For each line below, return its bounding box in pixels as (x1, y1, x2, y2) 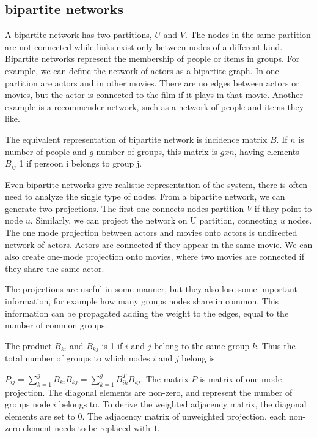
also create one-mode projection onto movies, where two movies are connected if (5, 250, 304, 263)
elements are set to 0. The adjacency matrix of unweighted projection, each (5, 409, 286, 422)
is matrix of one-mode (199, 372, 282, 385)
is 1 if (101, 339, 123, 352)
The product (5, 339, 52, 352)
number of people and (5, 145, 87, 157)
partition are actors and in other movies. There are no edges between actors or (5, 76, 299, 89)
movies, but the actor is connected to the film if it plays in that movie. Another (5, 88, 303, 101)
